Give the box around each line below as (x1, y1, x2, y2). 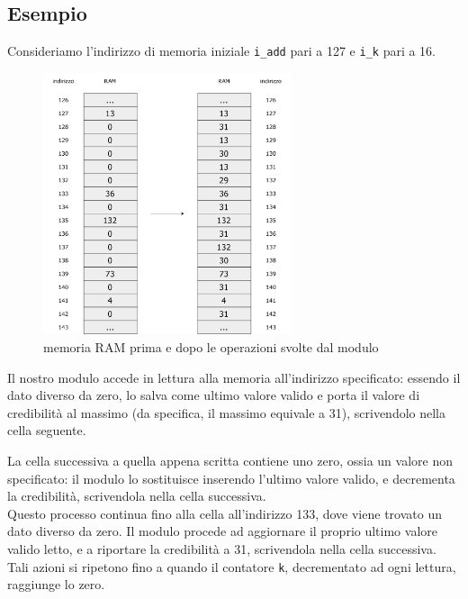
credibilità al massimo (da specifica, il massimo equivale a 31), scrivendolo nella (7, 403, 446, 422)
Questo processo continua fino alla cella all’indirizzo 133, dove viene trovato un (7, 504, 442, 522)
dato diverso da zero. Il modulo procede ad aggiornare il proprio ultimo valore (7, 522, 437, 540)
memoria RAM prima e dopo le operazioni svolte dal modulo (43, 338, 379, 357)
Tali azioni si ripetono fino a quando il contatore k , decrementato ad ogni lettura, (7, 557, 456, 576)
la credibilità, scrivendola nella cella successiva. (7, 486, 266, 505)
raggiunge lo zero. (7, 575, 105, 594)
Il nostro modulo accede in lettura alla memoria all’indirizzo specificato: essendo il (7, 368, 461, 386)
